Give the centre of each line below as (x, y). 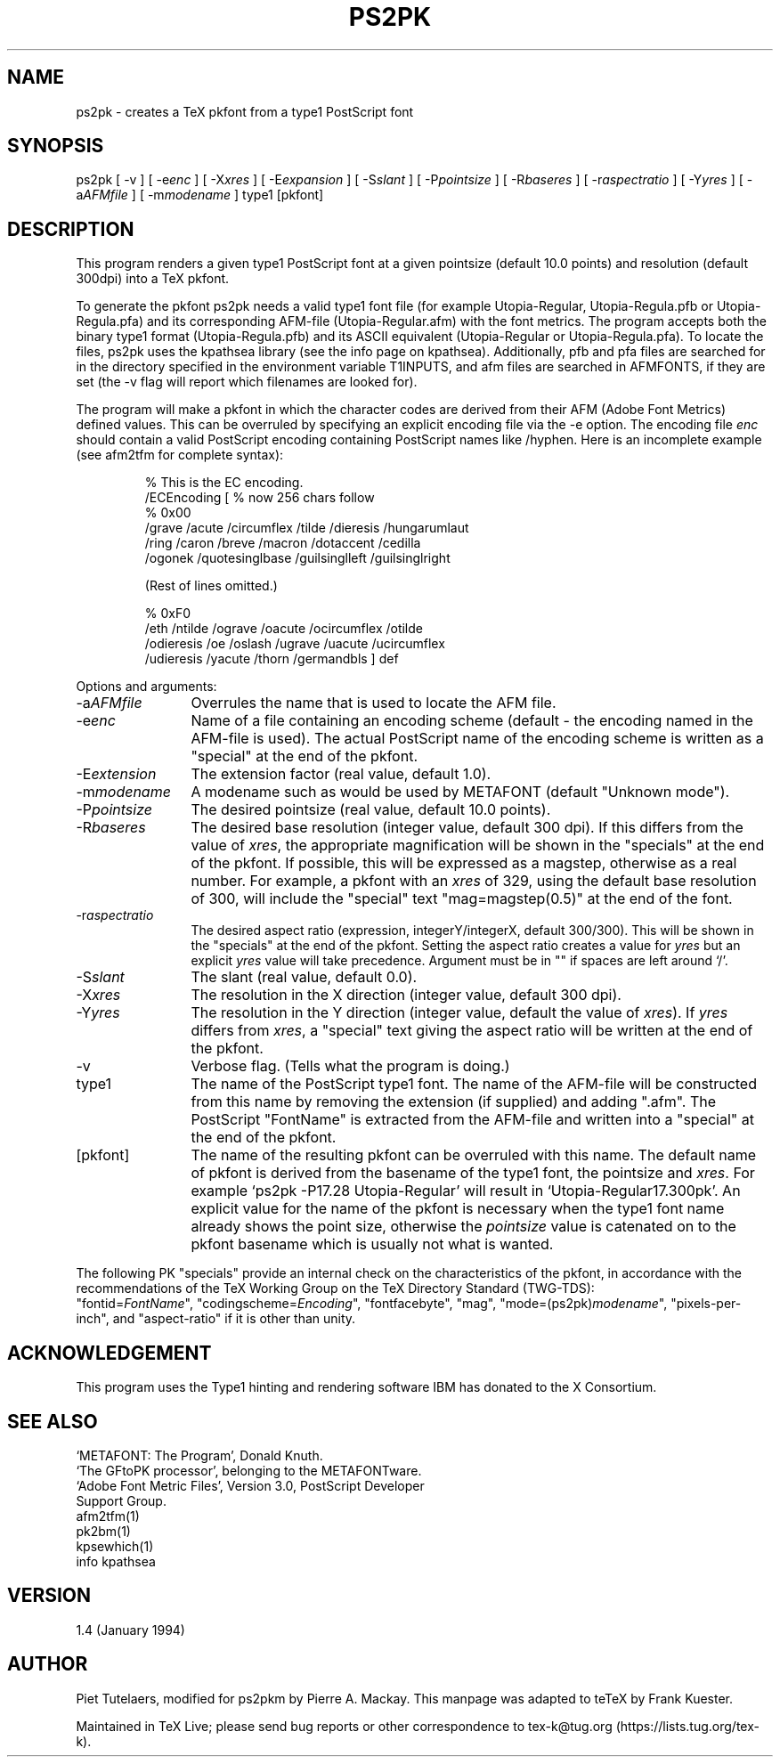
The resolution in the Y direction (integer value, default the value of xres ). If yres (459, 1013)
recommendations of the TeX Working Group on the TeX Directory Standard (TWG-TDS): (335, 1288)
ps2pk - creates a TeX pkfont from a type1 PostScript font (245, 111)
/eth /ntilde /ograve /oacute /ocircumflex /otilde (284, 629)
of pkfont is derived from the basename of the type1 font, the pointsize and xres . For (473, 1173)
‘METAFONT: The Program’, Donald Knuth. (199, 1455)
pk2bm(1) (103, 1531)
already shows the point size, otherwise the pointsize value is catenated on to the (463, 1227)
